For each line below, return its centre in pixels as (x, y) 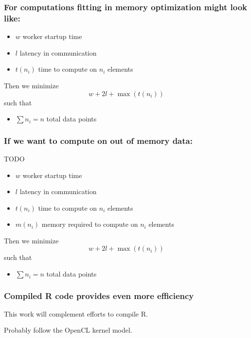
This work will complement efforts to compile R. (76, 313)
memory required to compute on (90, 224)
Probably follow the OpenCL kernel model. (68, 330)
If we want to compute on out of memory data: (98, 140)
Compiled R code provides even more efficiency (99, 295)
